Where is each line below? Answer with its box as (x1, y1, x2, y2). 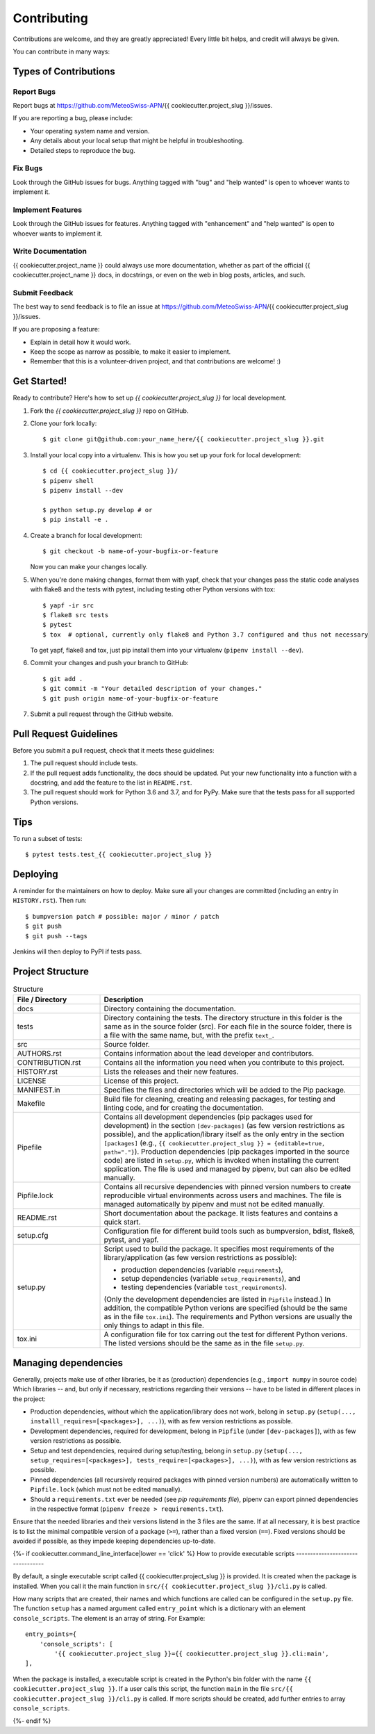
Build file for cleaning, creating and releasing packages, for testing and (103, 1095, 336, 1104)
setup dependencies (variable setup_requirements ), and (121, 1274, 301, 1284)
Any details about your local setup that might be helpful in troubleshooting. (30, 136, 244, 145)
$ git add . (42, 675, 83, 682)
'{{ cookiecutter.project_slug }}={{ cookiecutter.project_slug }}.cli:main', (54, 1649, 329, 1658)
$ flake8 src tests (42, 611, 109, 619)
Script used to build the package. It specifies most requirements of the (103, 1244, 335, 1254)
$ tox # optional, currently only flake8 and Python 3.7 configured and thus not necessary (42, 630, 369, 639)
